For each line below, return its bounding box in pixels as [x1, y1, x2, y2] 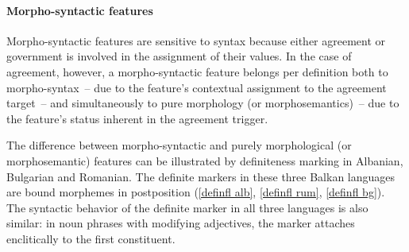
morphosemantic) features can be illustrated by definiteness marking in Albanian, [6, 152, 403, 169]
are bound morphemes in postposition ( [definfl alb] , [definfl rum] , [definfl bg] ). [6, 184, 385, 200]
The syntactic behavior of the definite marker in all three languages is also [6, 199, 368, 215]
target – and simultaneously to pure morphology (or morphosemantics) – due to [6, 95, 399, 111]
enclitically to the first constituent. [6, 230, 176, 246]
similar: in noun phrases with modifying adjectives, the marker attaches [6, 215, 355, 231]
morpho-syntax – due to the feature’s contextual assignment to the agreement [6, 79, 387, 95]
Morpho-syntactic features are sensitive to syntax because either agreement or [6, 32, 386, 48]
